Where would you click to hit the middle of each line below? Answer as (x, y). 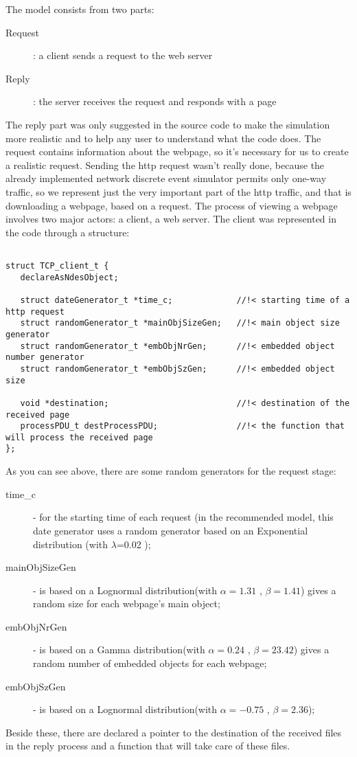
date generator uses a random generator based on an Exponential (171, 530)
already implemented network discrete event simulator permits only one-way (166, 178)
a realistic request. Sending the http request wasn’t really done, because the (165, 165)
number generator (45, 358)
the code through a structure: (68, 232)
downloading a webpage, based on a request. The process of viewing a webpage (172, 205)
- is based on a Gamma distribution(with (119, 649)
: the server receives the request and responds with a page (155, 101)
